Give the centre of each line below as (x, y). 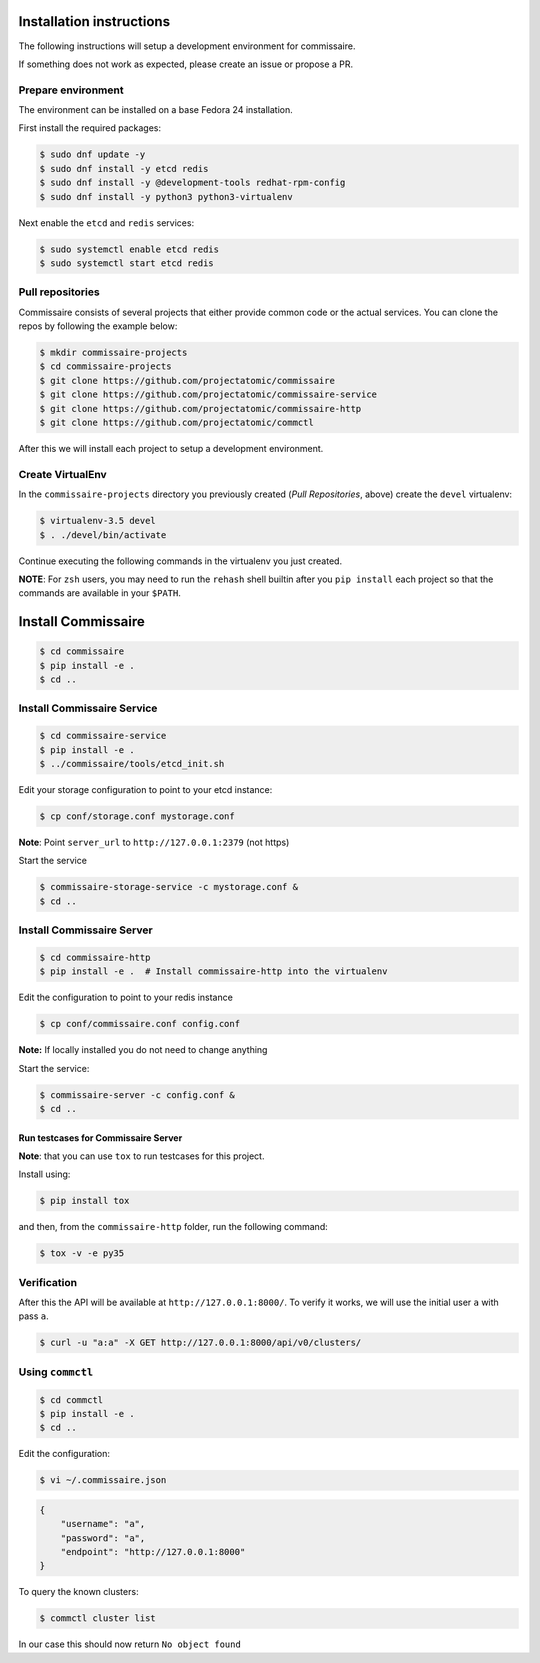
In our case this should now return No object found (130, 1644)
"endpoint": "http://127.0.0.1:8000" (153, 1552)
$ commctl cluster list (98, 1618)
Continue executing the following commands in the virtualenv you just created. (180, 561)
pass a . (33, 1316)
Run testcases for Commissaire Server (100, 1137)
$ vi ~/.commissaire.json (103, 1480)
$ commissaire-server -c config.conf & (137, 1094)
